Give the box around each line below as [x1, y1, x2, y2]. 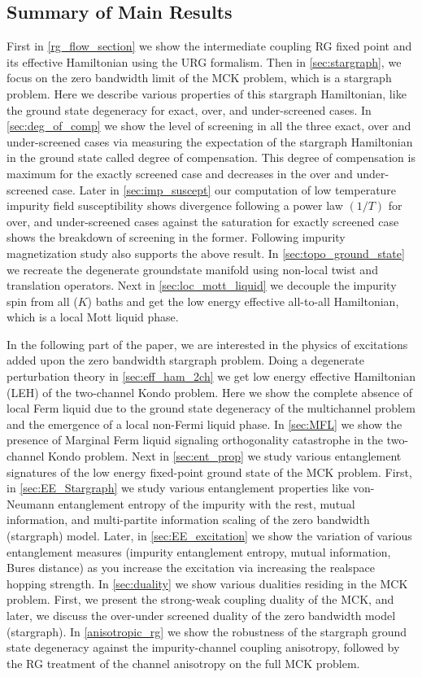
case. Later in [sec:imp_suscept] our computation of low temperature [52, 181, 397, 198]
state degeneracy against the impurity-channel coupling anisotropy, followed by [7, 639, 400, 656]
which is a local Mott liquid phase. [7, 308, 179, 325]
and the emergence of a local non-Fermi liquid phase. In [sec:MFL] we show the [7, 415, 402, 432]
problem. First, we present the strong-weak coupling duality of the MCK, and [7, 591, 394, 608]
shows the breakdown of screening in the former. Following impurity [7, 229, 346, 246]
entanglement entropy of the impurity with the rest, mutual [58, 495, 355, 512]
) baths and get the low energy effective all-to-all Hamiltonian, [87, 292, 399, 309]
